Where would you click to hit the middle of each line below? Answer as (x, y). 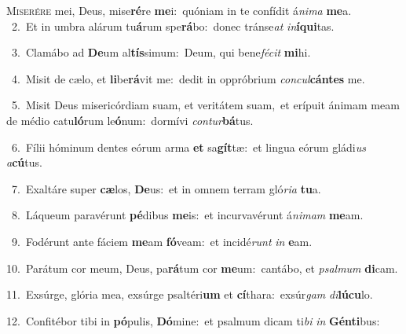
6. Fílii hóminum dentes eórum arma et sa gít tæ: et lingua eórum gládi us (189, 147)
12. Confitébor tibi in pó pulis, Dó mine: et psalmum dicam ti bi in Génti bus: (193, 320)
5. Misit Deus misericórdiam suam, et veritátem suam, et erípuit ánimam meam (205, 105)
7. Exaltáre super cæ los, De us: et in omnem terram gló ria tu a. (166, 188)
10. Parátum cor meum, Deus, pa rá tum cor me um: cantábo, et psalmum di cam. (202, 268)
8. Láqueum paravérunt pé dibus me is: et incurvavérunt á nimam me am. (187, 215)
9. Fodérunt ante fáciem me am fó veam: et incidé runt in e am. (162, 241)
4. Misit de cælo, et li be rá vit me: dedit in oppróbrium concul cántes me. (188, 78)
